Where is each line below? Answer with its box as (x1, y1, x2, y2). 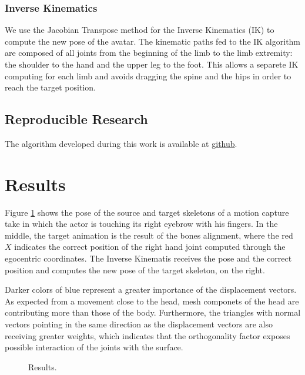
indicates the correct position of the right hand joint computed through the (14, 240, 286, 253)
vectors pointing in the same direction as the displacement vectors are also (5, 318, 273, 330)
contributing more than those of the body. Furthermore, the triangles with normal (5, 306, 301, 319)
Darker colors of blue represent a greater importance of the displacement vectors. (5, 283, 297, 296)
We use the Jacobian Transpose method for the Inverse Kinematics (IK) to (5, 24, 274, 36)
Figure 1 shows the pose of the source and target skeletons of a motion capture (5, 206, 289, 218)
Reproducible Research (5, 110, 148, 128)
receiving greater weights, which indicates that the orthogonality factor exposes (5, 329, 290, 341)
